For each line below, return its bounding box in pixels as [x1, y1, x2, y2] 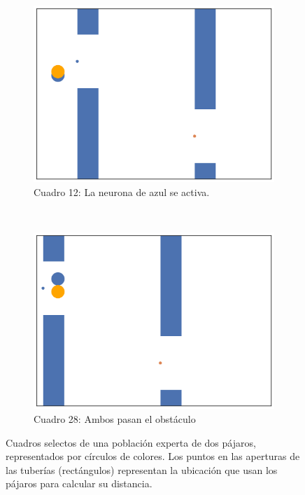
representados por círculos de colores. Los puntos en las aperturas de [6, 449, 300, 463]
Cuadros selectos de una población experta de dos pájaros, [6, 435, 256, 449]
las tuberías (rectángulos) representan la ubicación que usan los [6, 462, 278, 477]
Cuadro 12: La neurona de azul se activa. [34, 184, 210, 199]
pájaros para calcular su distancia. [6, 476, 152, 491]
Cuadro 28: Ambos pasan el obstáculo [34, 411, 196, 426]
